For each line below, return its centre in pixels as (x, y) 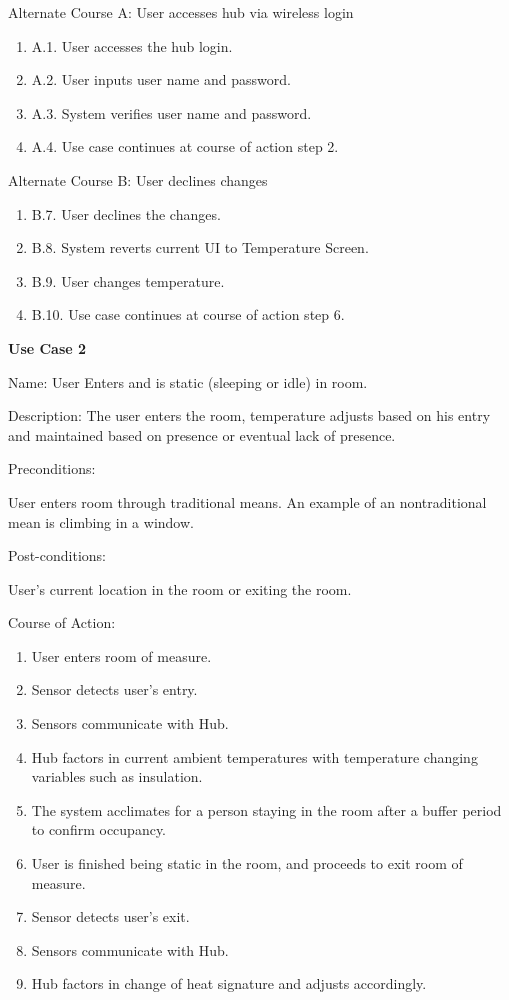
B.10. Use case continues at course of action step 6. (188, 314)
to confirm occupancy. (99, 829)
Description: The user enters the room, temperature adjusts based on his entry (249, 415)
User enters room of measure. (121, 655)
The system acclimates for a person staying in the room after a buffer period (266, 809)
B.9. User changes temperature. (128, 280)
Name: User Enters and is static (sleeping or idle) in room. (188, 381)
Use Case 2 (47, 347)
